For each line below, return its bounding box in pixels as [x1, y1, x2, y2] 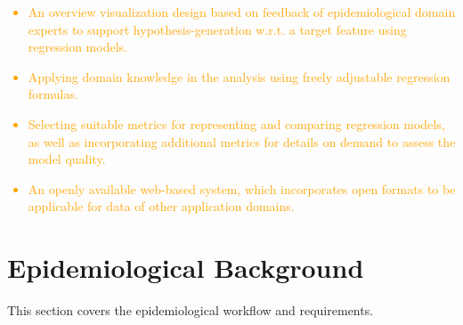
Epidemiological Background [7, 249, 364, 286]
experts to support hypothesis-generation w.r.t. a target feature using [28, 20, 407, 38]
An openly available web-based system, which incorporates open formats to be [28, 179, 456, 198]
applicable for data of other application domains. [28, 197, 295, 215]
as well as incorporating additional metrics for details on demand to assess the [28, 132, 456, 150]
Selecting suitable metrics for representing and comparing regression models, [28, 114, 445, 133]
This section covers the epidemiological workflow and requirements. [7, 301, 374, 320]
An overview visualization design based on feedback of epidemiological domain [28, 3, 456, 20]
